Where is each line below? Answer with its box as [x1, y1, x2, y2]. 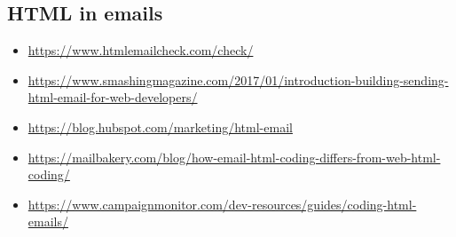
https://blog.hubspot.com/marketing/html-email [28, 117, 293, 136]
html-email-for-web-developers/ [28, 88, 198, 107]
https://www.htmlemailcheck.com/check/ [28, 41, 254, 59]
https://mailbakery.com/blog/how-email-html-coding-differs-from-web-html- [28, 147, 441, 166]
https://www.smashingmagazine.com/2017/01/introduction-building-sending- [28, 70, 449, 89]
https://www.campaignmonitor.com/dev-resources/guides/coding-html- [28, 194, 417, 213]
